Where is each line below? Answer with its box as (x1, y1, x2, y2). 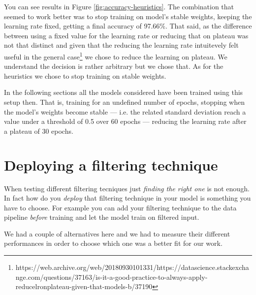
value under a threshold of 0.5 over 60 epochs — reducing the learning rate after (4, 116, 247, 126)
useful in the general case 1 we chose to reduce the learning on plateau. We (4, 50, 227, 61)
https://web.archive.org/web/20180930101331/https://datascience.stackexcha (15, 262, 249, 272)
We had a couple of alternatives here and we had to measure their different (4, 228, 230, 238)
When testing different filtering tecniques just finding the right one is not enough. (4, 183, 250, 193)
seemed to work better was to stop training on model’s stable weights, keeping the (4, 11, 252, 21)
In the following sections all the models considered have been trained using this (4, 87, 243, 97)
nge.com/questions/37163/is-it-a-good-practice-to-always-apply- (15, 271, 208, 282)
